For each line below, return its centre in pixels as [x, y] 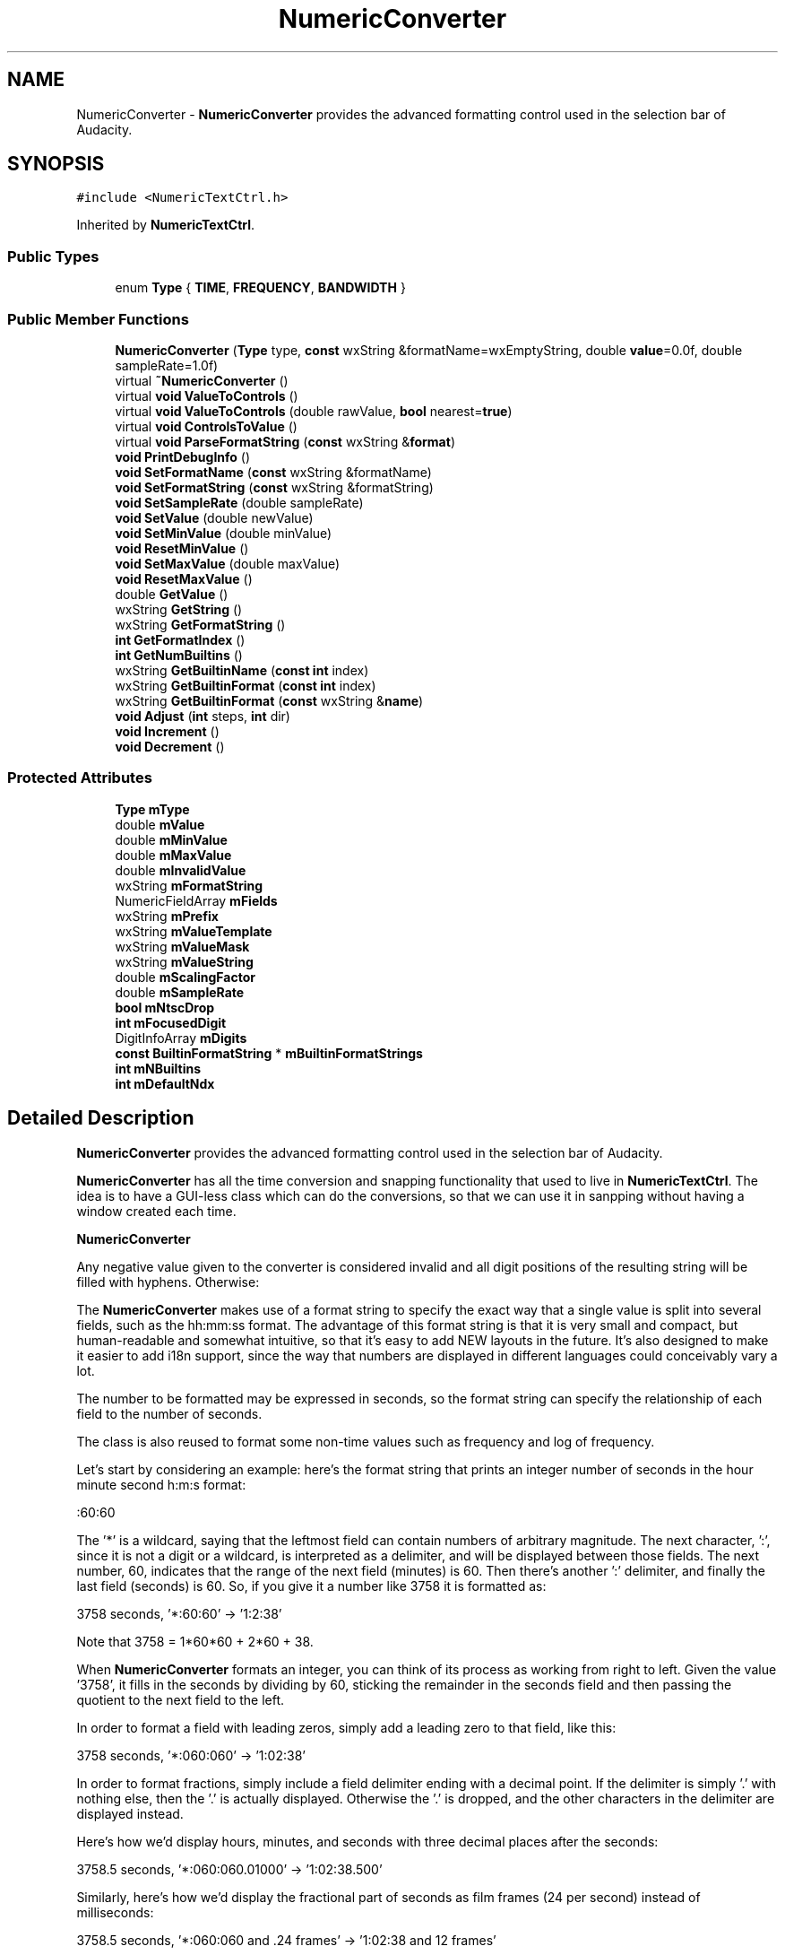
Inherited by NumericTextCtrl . [166, 225]
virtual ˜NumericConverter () [202, 380]
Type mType [152, 809]
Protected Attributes [80, 778]
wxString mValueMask [182, 946]
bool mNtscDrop [165, 1007]
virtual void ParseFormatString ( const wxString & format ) [285, 441]
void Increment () [167, 731]
